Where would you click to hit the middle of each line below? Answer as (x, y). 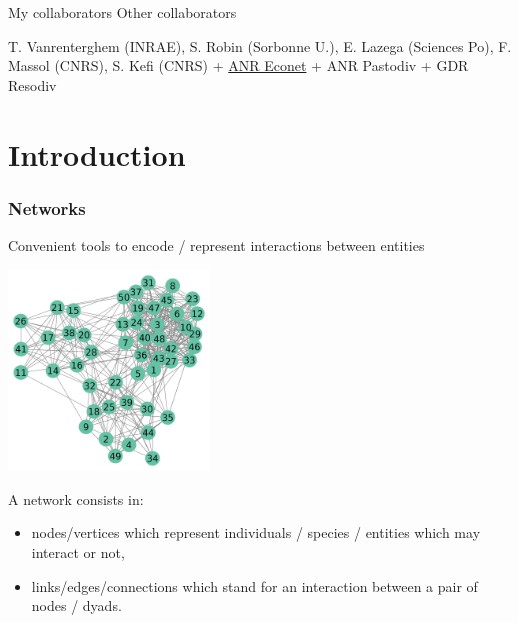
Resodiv (32, 84)
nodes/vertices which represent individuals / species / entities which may (256, 532)
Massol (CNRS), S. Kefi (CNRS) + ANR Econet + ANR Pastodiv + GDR (238, 65)
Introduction (97, 153)
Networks (47, 207)
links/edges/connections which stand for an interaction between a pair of (254, 585)
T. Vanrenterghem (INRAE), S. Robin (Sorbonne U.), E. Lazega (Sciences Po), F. (260, 45)
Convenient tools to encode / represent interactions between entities (216, 244)
